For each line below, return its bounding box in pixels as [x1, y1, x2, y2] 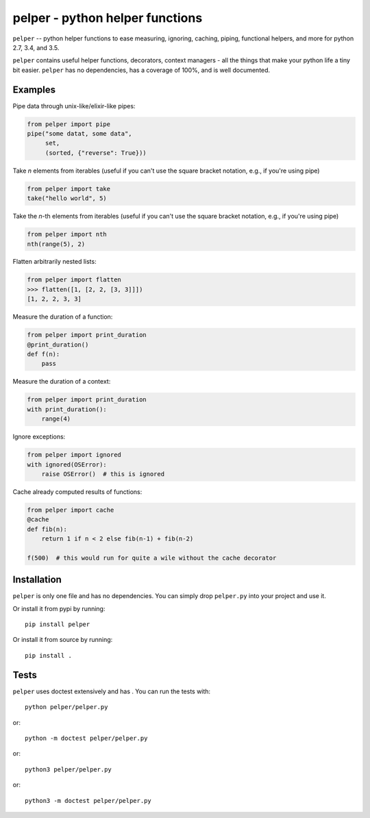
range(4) [41, 415, 71, 423]
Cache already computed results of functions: [12, 487, 143, 496]
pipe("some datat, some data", [27, 130, 133, 137]
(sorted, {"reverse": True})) [45, 149, 147, 157]
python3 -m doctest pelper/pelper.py [25, 797, 152, 804]
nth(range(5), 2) [27, 240, 86, 248]
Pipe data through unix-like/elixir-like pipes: [12, 101, 136, 110]
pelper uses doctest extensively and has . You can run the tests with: [12, 687, 211, 695]
